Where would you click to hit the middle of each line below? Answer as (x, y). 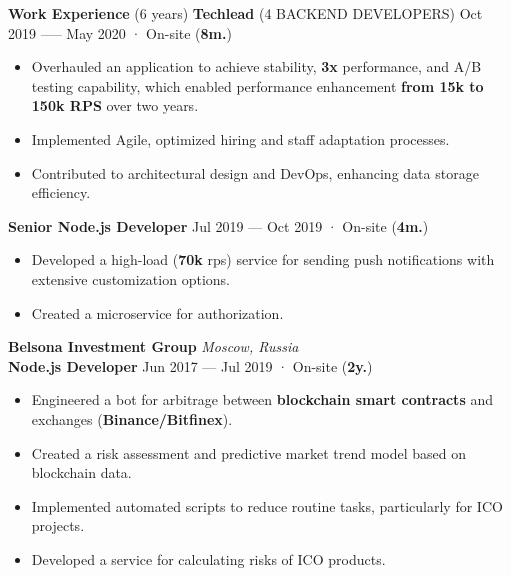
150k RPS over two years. (115, 105)
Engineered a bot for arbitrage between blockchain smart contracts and (262, 399)
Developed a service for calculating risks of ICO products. (208, 558)
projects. (58, 525)
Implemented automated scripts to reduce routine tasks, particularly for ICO (267, 505)
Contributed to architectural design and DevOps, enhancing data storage (255, 172)
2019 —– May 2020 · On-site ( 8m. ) (120, 32)
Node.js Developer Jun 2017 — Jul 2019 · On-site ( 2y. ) (190, 365)
